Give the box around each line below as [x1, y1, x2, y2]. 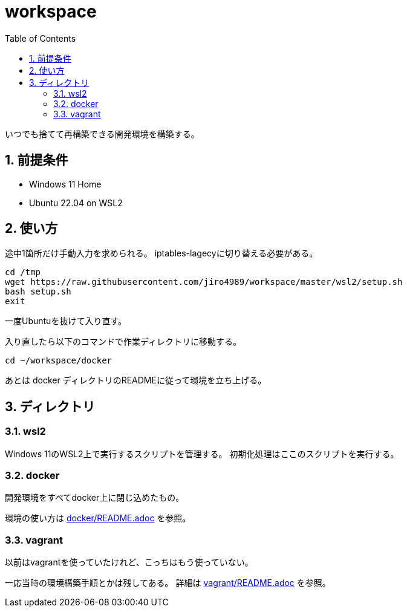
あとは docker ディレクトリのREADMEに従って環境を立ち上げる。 [5, 375, 267, 386]
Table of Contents [5, 33, 76, 44]
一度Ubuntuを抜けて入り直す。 [5, 316, 126, 327]
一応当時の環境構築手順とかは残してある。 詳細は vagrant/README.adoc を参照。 [5, 578, 331, 588]
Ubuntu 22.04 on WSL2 [29, 197, 123, 208]
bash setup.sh [5, 287, 71, 297]
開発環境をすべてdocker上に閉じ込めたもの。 [5, 492, 184, 503]
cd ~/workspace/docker [5, 356, 112, 366]
